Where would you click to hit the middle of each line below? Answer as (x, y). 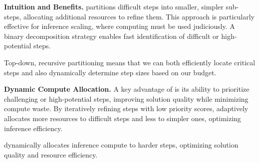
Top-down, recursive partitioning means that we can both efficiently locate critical (130, 62)
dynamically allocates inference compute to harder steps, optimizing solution (121, 145)
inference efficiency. (33, 128)
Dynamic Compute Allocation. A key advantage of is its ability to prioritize (127, 89)
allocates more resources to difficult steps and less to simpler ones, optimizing (123, 118)
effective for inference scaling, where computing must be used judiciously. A (120, 26)
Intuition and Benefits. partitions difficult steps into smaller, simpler (114, 6)
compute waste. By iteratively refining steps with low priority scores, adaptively (126, 108)
